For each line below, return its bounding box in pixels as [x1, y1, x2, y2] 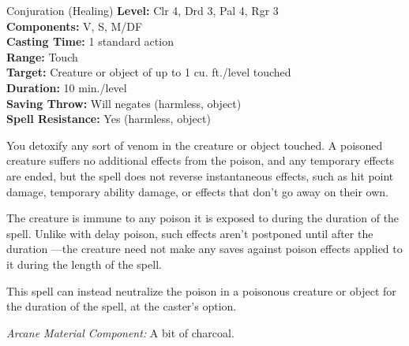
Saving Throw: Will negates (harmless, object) [6, 95, 242, 111]
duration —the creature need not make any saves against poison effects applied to [6, 240, 403, 257]
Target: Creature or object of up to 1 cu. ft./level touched [6, 64, 291, 80]
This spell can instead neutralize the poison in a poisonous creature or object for [6, 282, 396, 299]
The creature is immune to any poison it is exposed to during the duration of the [6, 210, 400, 226]
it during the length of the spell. [6, 255, 162, 272]
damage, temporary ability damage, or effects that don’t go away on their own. [6, 183, 388, 199]
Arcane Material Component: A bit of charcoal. [6, 324, 235, 340]
